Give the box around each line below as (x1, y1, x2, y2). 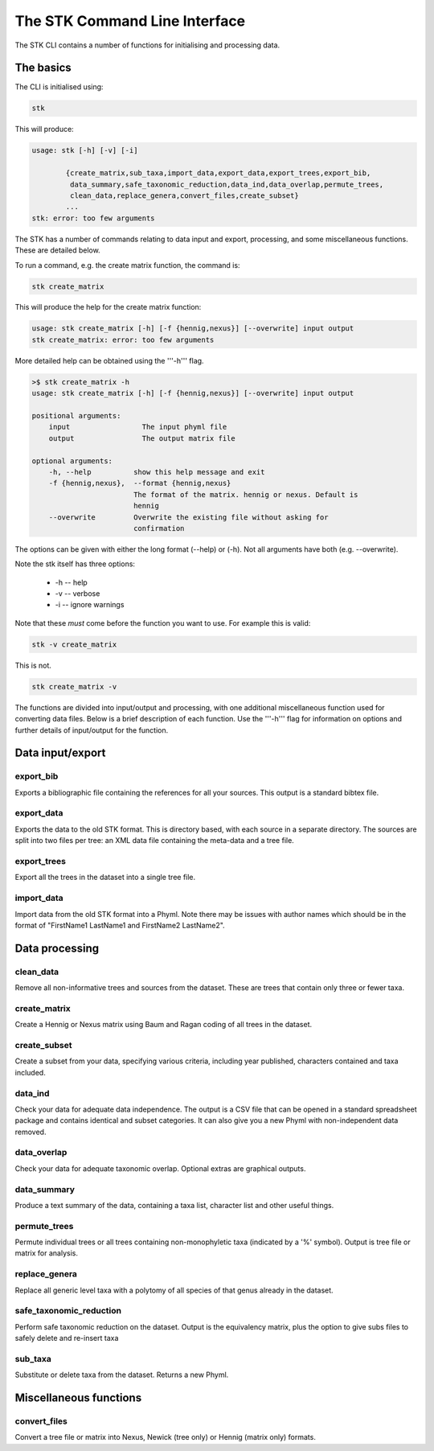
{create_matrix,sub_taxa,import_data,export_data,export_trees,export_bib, (65, 169, 371, 178)
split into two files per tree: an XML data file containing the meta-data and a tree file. (14, 836, 295, 845)
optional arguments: (31, 456, 113, 466)
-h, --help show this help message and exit (48, 467, 265, 476)
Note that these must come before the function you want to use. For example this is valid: (14, 618, 311, 627)
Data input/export (14, 746, 106, 760)
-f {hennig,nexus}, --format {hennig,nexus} (48, 479, 231, 488)
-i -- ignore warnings (55, 600, 125, 610)
